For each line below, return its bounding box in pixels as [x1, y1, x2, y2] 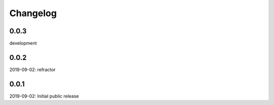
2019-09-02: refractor [9, 66, 56, 73]
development [9, 40, 37, 46]
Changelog [9, 8, 57, 19]
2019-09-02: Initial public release [9, 93, 79, 99]
